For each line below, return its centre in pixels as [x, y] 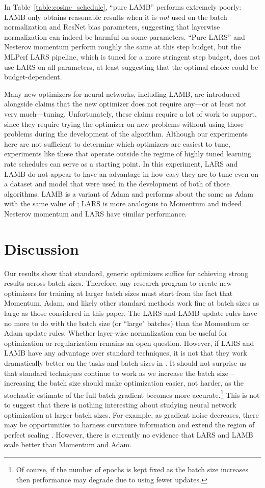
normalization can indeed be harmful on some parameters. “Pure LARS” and [125, 36]
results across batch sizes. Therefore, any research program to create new [118, 283]
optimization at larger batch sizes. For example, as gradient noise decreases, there [131, 414]
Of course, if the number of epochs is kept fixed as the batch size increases [132, 469]
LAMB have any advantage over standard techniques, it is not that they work [126, 353]
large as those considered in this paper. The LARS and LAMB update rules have [131, 313]
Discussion [42, 248]
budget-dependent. [33, 77]
